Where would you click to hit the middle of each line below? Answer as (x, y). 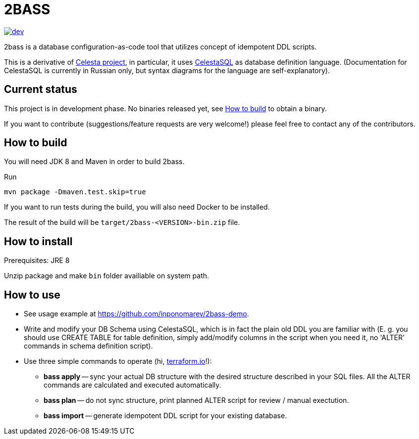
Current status (41, 89)
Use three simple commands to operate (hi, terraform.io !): (118, 361)
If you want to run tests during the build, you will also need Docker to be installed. (137, 207)
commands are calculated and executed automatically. (132, 385)
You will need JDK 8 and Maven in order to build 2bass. (94, 162)
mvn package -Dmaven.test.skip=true (75, 192)
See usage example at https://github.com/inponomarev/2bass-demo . (136, 314)
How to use (32, 295)
